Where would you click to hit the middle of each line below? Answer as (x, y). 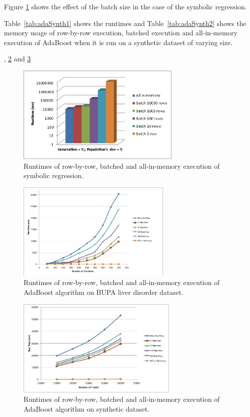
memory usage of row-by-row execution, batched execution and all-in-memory (121, 33)
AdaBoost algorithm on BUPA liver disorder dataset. (104, 292)
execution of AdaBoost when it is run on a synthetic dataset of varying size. (118, 42)
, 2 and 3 (17, 59)
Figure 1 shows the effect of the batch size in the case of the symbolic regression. (125, 6)
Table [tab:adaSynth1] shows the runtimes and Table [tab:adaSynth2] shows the (125, 23)
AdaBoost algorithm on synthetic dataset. (87, 408)
